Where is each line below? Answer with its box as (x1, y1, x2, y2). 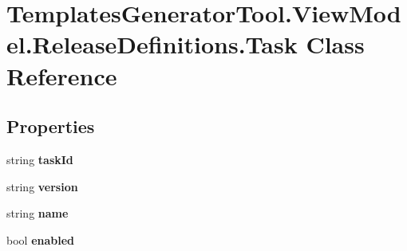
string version (6, 178, 78, 194)
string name (6, 205, 69, 222)
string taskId (6, 151, 73, 167)
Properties (6, 114, 95, 139)
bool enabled (6, 231, 75, 248)
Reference (6, 59, 117, 92)
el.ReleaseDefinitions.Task (6, 28, 298, 61)
